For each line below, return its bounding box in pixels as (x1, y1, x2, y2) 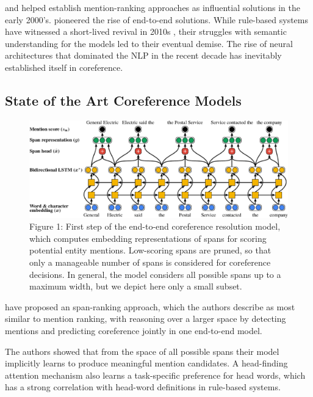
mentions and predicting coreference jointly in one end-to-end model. (5, 324, 262, 337)
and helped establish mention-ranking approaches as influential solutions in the (5, 1, 300, 13)
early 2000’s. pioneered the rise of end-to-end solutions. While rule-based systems (5, 13, 308, 26)
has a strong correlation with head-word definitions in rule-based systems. (5, 381, 281, 393)
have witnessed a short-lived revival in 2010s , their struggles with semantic (5, 25, 287, 38)
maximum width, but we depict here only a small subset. (29, 280, 242, 293)
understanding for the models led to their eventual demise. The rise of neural (5, 37, 293, 49)
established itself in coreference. (5, 60, 123, 73)
